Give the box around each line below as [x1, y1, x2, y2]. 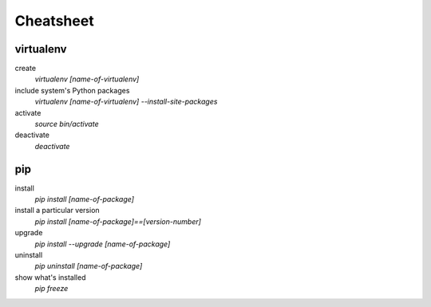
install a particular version [14, 206, 100, 215]
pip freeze [34, 284, 69, 293]
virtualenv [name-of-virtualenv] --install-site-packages [34, 96, 218, 107]
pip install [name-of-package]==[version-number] [34, 216, 201, 226]
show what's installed [14, 272, 86, 282]
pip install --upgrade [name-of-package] [34, 239, 171, 249]
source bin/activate [34, 120, 99, 129]
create [14, 64, 36, 73]
